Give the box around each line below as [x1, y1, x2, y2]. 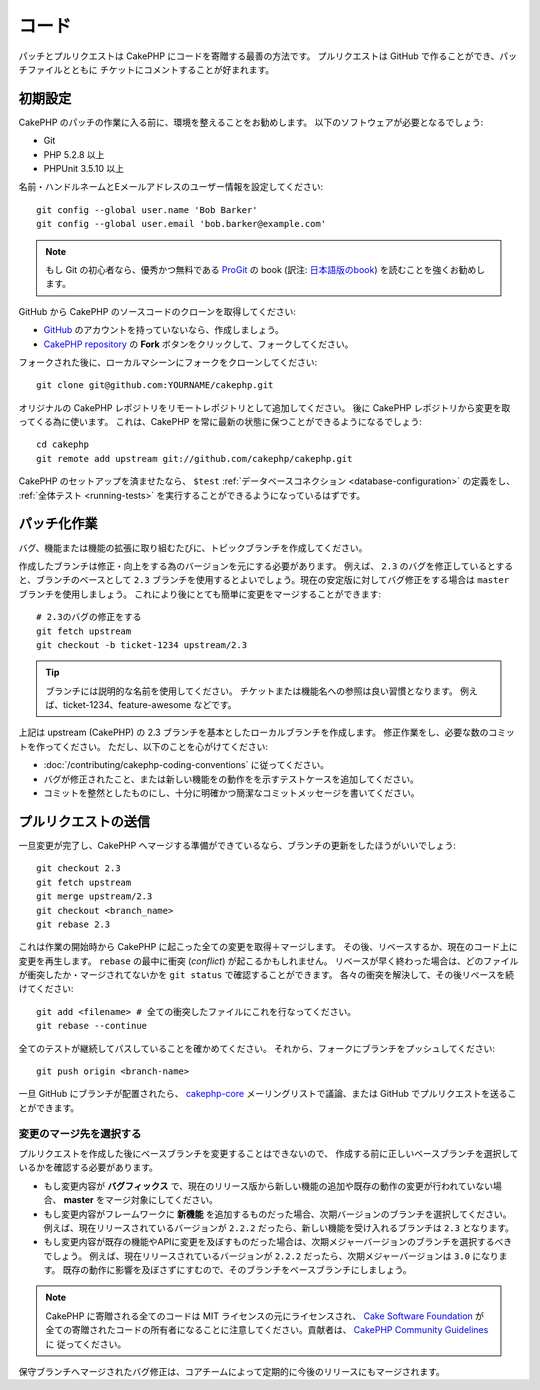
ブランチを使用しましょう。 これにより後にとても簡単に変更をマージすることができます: [18, 588, 382, 600]
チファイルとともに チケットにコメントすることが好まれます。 [18, 63, 275, 75]
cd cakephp [36, 439, 90, 450]
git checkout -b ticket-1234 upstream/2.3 [36, 639, 248, 650]
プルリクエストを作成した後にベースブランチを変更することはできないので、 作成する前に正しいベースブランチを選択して [18, 1147, 519, 1159]
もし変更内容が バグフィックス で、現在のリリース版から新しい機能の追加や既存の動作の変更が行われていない [43, 1180, 494, 1192]
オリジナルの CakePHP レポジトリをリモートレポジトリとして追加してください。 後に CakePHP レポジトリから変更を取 [18, 401, 511, 414]
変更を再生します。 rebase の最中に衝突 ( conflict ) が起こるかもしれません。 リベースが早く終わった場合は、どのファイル [18, 955, 519, 967]
